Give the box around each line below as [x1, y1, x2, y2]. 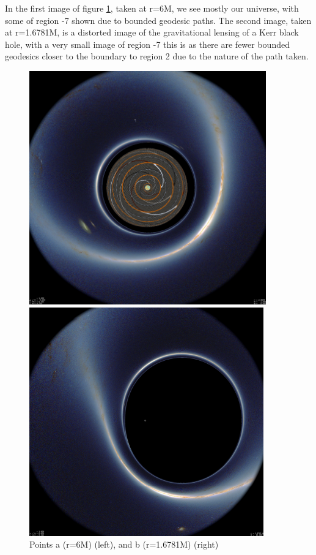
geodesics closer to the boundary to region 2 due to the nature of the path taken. [5, 50, 309, 62]
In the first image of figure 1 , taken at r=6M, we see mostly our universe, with [5, 2, 299, 14]
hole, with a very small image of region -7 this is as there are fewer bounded [5, 37, 290, 50]
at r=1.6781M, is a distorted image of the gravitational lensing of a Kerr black [5, 26, 299, 39]
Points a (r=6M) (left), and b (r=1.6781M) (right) [29, 538, 219, 551]
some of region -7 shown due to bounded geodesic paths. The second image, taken [5, 13, 312, 26]
